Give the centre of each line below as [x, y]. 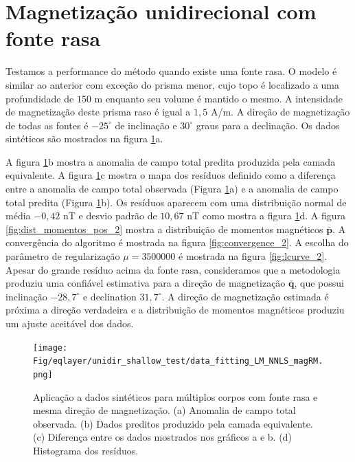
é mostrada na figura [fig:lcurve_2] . [253, 256]
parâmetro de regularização [63, 256]
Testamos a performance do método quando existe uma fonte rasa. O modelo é [171, 71]
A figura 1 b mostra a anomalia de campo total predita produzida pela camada [171, 161]
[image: [50, 348]
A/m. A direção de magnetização [280, 112]
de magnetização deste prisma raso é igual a [98, 112]
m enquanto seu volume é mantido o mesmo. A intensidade [219, 98]
